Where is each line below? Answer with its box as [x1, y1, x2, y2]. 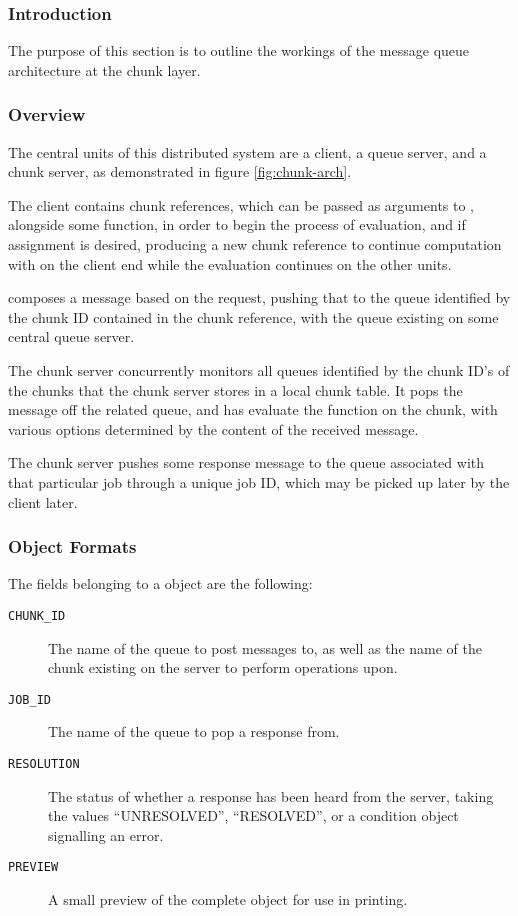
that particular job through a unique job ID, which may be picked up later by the [8, 471, 510, 492]
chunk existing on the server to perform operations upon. [48, 657, 398, 678]
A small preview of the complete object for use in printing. [48, 889, 408, 910]
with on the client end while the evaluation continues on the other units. [8, 253, 452, 274]
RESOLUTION [8, 757, 80, 772]
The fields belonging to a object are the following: [8, 573, 313, 594]
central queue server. [8, 326, 135, 347]
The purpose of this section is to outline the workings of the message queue [8, 40, 470, 61]
